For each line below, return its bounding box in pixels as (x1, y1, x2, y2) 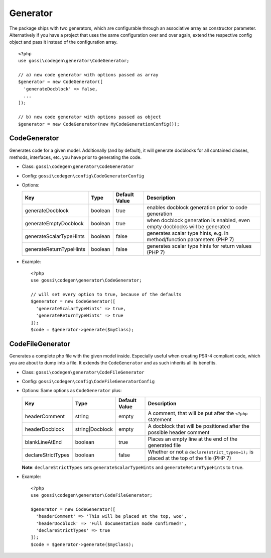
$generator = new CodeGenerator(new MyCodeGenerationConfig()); (18, 121, 180, 127)
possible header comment (148, 429, 210, 436)
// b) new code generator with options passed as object (18, 114, 162, 120)
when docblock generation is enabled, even (147, 217, 250, 224)
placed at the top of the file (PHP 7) (148, 454, 231, 461)
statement (148, 416, 172, 423)
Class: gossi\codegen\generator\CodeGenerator (22, 163, 134, 169)
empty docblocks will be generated (147, 223, 230, 230)
